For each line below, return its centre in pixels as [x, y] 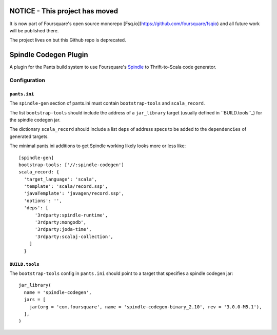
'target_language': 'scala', [61, 179]
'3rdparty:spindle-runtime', [71, 215]
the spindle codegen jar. [35, 120]
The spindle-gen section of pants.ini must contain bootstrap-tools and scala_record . [107, 103]
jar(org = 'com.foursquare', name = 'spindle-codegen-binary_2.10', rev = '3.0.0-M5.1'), [145, 307]
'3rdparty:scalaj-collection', [74, 237]
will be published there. [34, 30]
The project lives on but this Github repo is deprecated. [68, 40]
